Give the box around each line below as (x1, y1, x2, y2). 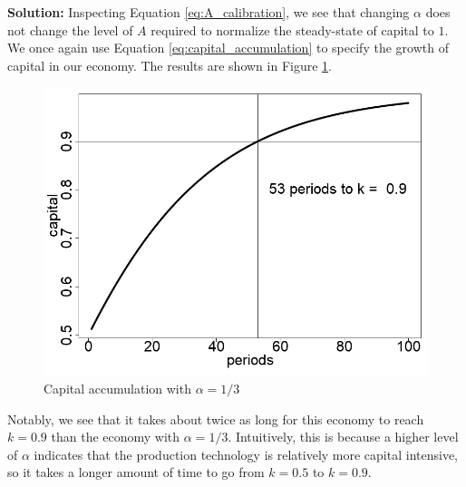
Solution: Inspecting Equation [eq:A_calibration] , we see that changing (7, 3, 410, 21)
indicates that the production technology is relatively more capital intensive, (34, 444, 458, 463)
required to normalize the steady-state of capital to (150, 20, 434, 39)
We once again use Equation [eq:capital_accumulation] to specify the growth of (7, 38, 449, 57)
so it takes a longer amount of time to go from (7, 463, 265, 482)
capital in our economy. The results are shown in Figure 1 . (7, 55, 332, 74)
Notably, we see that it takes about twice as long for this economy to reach (7, 409, 424, 428)
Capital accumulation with (44, 378, 191, 397)
